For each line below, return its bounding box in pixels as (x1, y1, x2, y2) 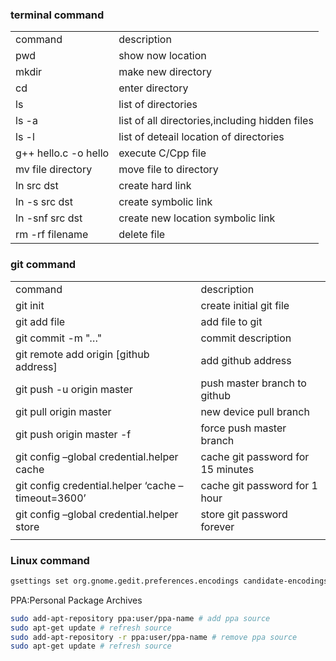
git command (10, 258, 77, 272)
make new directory (118, 65, 212, 79)
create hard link (118, 179, 192, 193)
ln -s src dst (15, 195, 73, 209)
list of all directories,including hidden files (118, 114, 314, 128)
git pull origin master (15, 404, 112, 418)
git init (15, 298, 45, 312)
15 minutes (200, 462, 255, 476)
